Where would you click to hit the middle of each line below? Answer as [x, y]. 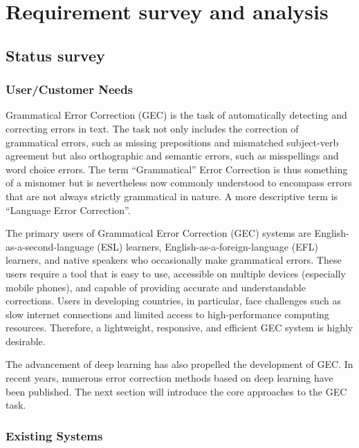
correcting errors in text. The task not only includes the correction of [152, 128]
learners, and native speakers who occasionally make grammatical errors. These [174, 260]
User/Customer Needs [70, 89]
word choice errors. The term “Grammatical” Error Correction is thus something [177, 169]
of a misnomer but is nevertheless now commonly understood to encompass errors [179, 183]
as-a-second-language [50, 246]
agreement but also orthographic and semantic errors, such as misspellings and [172, 156]
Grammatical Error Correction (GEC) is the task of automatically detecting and [176, 115]
